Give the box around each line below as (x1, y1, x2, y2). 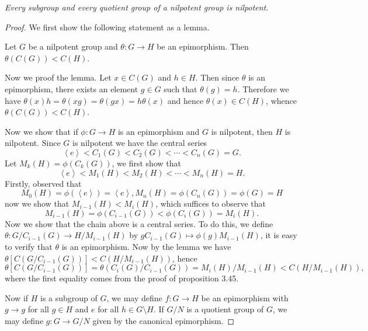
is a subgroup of (40, 291, 98, 304)
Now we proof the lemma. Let (5, 71, 112, 83)
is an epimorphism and (117, 125, 200, 137)
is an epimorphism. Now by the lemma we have (61, 240, 231, 252)
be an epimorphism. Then (157, 40, 249, 53)
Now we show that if (5, 125, 78, 137)
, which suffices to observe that (155, 197, 266, 210)
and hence (167, 94, 204, 106)
